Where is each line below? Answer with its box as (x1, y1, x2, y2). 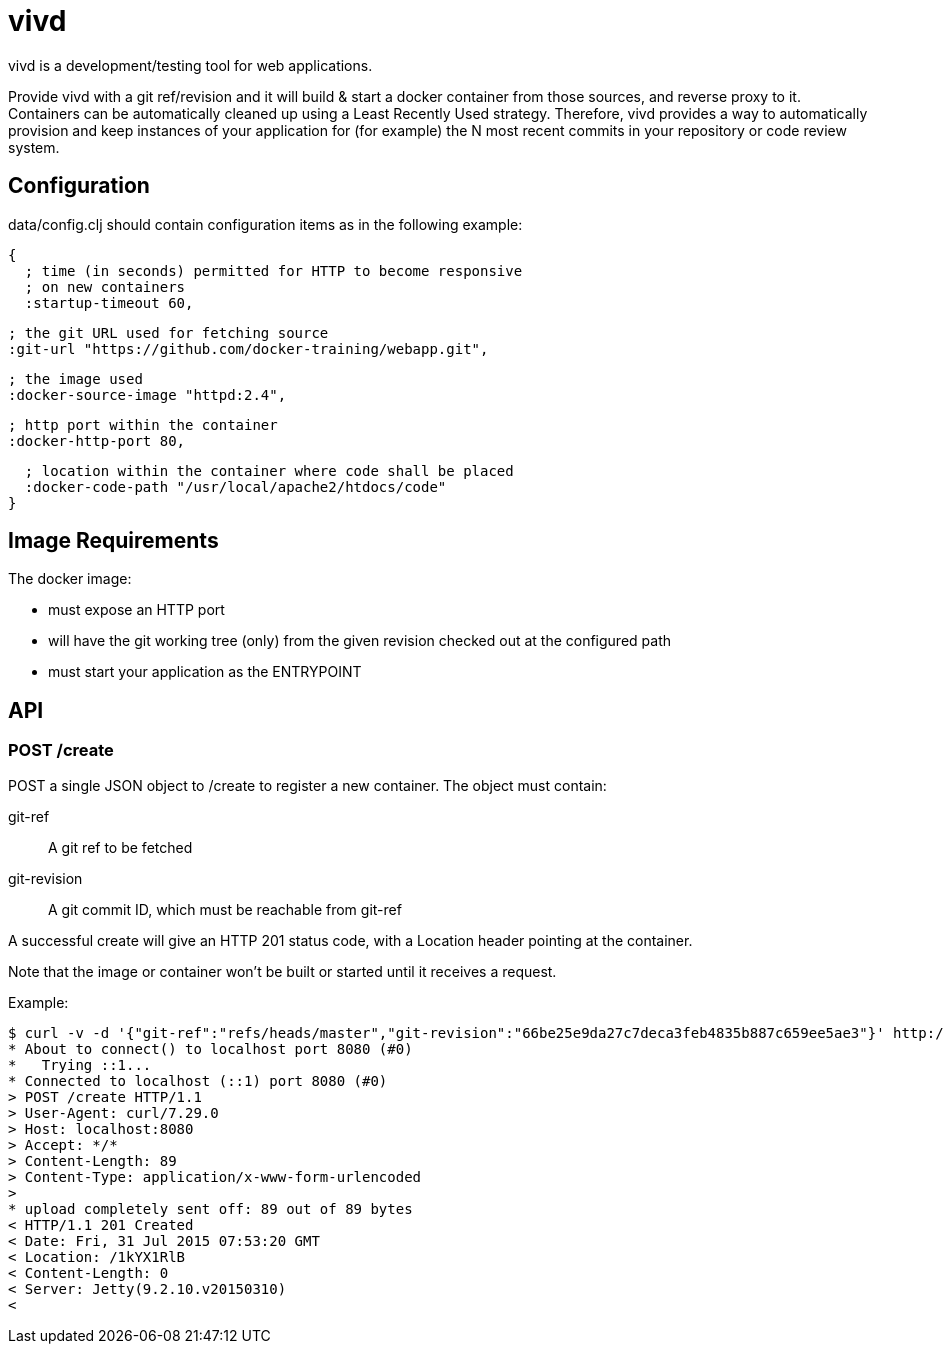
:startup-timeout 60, (24, 294, 194, 311)
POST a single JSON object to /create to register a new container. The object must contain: (8, 776, 607, 794)
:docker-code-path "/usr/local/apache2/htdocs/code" (24, 478, 447, 495)
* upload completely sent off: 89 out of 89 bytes (8, 1200, 413, 1217)
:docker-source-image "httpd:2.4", (8, 386, 287, 403)
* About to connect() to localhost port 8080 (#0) (8, 1040, 413, 1057)
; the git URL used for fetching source (8, 324, 329, 341)
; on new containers (24, 278, 186, 295)
